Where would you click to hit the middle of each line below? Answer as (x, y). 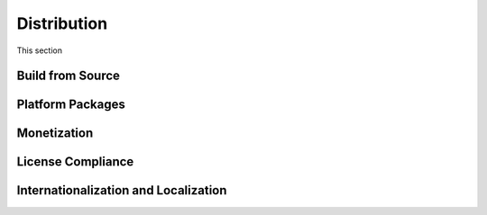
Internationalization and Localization (122, 190)
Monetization (55, 134)
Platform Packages (71, 105)
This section (40, 50)
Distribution (62, 23)
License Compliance (75, 162)
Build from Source (69, 76)
